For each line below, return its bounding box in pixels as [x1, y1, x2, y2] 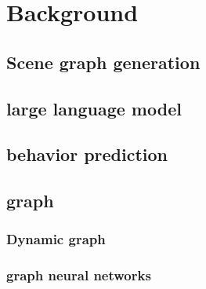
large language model [6, 96, 182, 120]
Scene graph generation [6, 49, 201, 74]
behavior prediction [6, 142, 168, 166]
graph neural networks [6, 265, 151, 285]
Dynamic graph [6, 229, 106, 249]
